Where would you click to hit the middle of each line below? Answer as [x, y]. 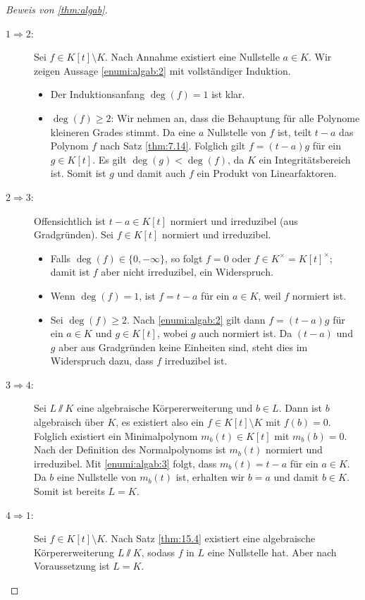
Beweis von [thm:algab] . [57, 9]
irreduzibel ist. [196, 361]
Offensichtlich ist [70, 220]
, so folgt [184, 258]
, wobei [172, 333]
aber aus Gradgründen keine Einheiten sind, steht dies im [183, 347]
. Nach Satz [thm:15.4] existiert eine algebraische [210, 538]
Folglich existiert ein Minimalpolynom [116, 435]
